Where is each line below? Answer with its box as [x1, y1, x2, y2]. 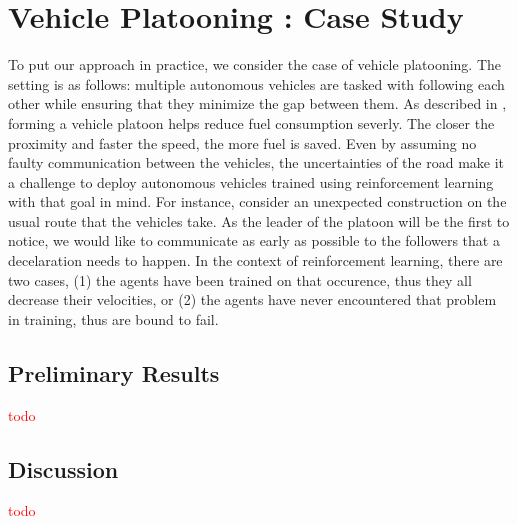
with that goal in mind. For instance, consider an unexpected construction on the [8, 191, 507, 212]
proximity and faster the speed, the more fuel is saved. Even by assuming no [8, 132, 477, 153]
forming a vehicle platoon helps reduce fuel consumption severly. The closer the [8, 112, 495, 133]
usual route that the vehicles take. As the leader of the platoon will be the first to [8, 210, 510, 231]
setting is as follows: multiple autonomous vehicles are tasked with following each [8, 73, 505, 94]
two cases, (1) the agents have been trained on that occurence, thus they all [8, 269, 472, 290]
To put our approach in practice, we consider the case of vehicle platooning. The [8, 54, 502, 75]
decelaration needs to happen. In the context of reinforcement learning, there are [8, 250, 503, 271]
